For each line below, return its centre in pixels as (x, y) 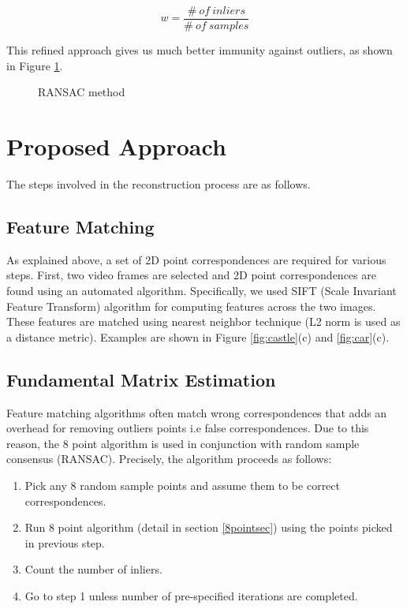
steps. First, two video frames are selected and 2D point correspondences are (191, 275)
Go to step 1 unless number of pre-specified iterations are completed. (191, 595)
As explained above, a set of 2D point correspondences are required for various (196, 259)
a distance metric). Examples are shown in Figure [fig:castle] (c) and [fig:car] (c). (198, 336)
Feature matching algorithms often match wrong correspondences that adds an (197, 412)
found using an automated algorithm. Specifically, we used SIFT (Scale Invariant (202, 290)
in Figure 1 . (35, 65)
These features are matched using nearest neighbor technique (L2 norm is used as (203, 321)
